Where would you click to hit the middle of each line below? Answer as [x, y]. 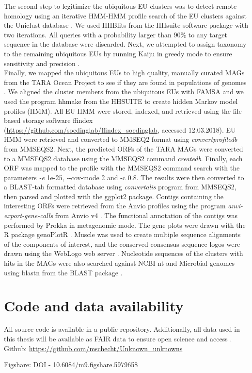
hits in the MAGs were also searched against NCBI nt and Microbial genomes [119, 263]
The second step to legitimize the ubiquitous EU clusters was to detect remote [120, 6]
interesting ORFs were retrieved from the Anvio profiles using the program [115, 206]
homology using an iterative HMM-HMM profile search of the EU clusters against [125, 15]
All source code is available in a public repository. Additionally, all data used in [122, 329]
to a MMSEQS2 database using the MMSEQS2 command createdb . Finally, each [123, 158]
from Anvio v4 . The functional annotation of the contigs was [146, 215]
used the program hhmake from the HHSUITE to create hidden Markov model [121, 101]
